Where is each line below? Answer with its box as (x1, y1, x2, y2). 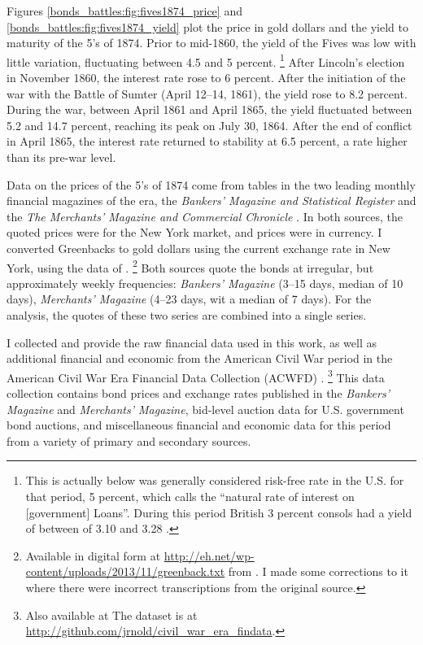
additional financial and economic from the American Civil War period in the (7, 350, 393, 367)
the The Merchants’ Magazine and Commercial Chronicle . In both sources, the (7, 207, 403, 224)
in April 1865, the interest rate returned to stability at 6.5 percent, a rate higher (7, 133, 408, 150)
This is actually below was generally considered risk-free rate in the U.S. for (25, 472, 404, 489)
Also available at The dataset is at (25, 606, 198, 623)
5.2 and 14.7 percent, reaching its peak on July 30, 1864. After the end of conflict (7, 116, 412, 133)
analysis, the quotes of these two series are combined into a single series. (7, 307, 367, 323)
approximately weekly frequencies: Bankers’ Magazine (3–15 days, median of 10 (7, 274, 403, 291)
